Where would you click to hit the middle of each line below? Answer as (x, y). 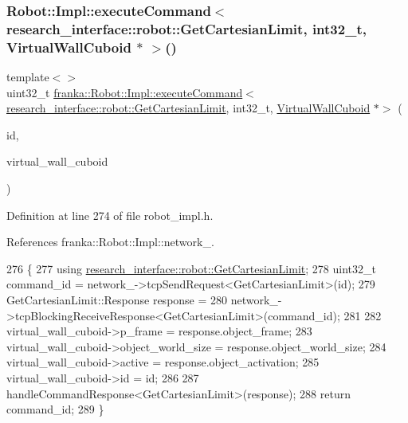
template (28, 77)
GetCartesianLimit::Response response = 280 (117, 300)
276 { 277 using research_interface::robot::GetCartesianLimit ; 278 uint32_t (191, 268)
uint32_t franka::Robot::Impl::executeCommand (125, 92)
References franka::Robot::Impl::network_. (110, 242)
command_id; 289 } (55, 409)
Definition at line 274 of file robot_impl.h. (110, 215)
